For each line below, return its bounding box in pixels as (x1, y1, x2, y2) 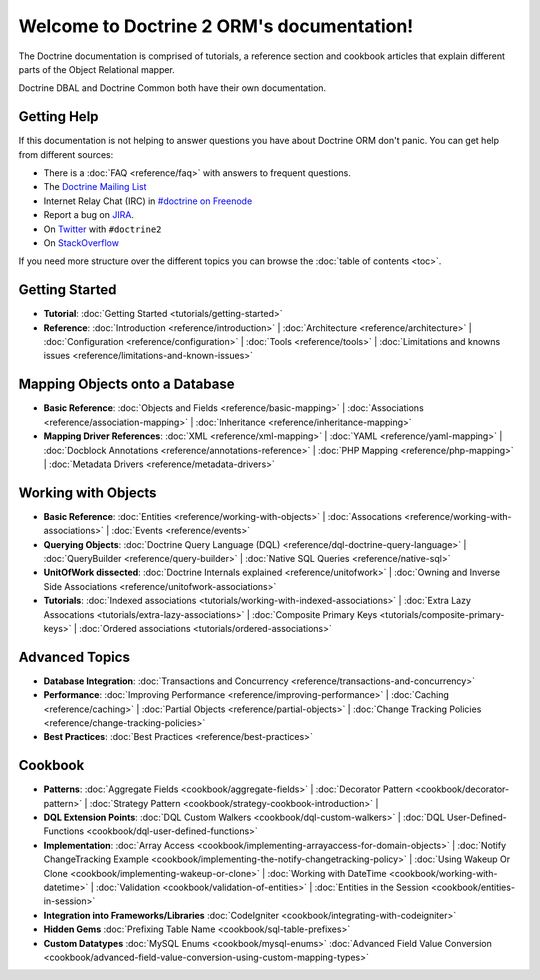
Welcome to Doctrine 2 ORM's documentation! (18, 15, 414, 37)
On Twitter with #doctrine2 (43, 223, 162, 235)
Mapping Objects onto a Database (18, 376, 235, 393)
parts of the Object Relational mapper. (18, 63, 175, 75)
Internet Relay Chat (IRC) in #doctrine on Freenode (43, 195, 253, 207)
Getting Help (18, 108, 99, 125)
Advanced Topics (18, 648, 130, 665)
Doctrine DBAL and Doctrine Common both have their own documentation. (18, 82, 327, 94)
